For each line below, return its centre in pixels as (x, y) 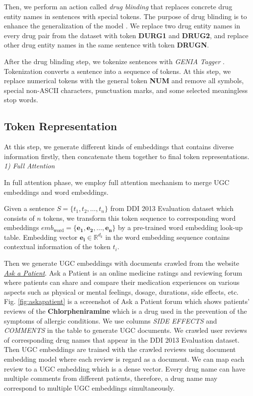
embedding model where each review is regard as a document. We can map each (124, 359)
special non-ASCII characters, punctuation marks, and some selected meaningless (126, 90)
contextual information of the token (57, 246)
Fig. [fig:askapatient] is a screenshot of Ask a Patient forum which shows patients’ (127, 301)
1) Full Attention (29, 166)
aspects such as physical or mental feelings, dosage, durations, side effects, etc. (121, 291)
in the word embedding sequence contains (168, 237)
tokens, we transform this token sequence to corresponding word (139, 218)
